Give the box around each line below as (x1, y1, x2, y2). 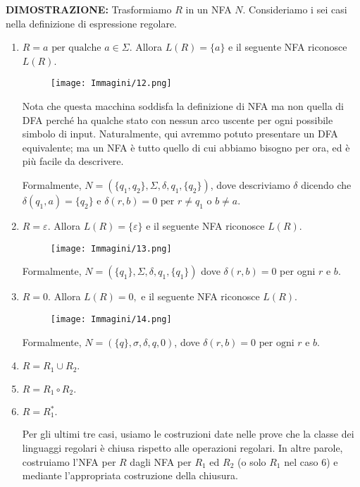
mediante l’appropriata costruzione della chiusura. (22, 468, 238, 483)
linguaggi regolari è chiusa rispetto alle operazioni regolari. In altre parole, (22, 440, 343, 455)
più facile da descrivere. (22, 154, 124, 168)
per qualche (51, 43, 101, 54)
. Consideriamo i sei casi (242, 2, 347, 16)
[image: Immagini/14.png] (50, 314, 172, 324)
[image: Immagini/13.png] (50, 243, 172, 254)
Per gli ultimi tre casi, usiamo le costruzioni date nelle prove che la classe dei (22, 426, 354, 441)
